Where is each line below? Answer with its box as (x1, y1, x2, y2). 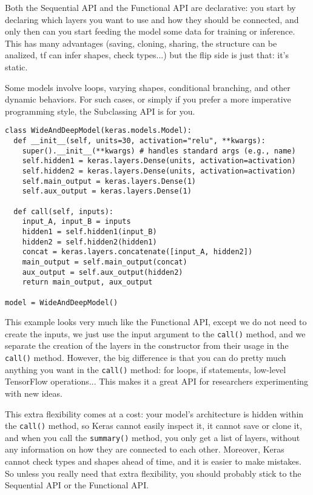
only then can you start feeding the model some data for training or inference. (5, 25, 295, 38)
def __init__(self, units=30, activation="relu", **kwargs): (13, 136, 266, 145)
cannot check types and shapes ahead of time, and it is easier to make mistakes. (5, 455, 301, 467)
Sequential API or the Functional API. (5, 479, 149, 491)
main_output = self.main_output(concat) (22, 257, 187, 266)
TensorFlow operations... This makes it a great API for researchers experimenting (5, 375, 309, 388)
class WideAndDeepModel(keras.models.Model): (5, 126, 192, 135)
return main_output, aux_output (22, 278, 153, 287)
